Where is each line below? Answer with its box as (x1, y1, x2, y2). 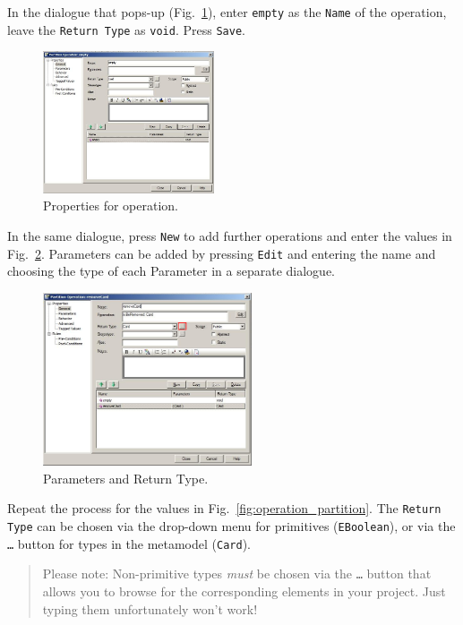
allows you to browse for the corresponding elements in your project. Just (42, 582, 446, 601)
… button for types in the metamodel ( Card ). (7, 534, 251, 552)
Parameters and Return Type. (43, 468, 209, 487)
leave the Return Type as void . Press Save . (7, 20, 245, 39)
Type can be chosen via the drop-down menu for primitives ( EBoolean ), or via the (7, 517, 456, 535)
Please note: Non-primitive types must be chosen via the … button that (42, 564, 432, 583)
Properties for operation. (43, 196, 178, 215)
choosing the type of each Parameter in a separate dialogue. (7, 261, 336, 280)
